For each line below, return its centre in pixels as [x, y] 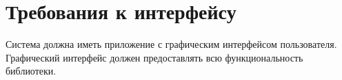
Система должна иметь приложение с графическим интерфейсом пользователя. [171, 44]
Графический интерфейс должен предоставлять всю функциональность [154, 57]
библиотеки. [31, 71]
